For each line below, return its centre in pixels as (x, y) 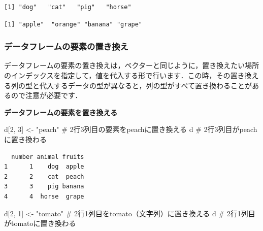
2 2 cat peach (44, 176)
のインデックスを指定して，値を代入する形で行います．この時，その (117, 75)
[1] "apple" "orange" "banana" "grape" (73, 24)
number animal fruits (48, 157)
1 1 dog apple (44, 167)
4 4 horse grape (44, 196)
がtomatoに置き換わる (40, 223)
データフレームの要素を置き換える (61, 112)
